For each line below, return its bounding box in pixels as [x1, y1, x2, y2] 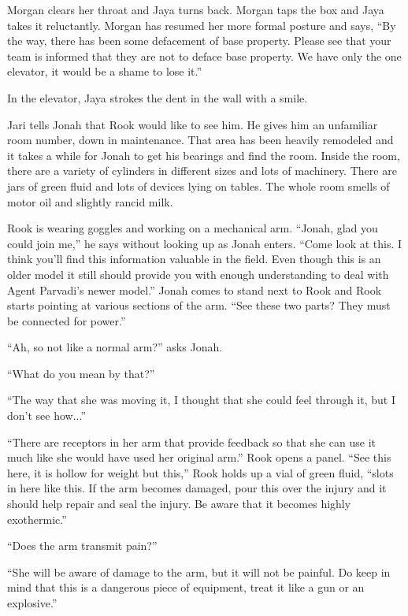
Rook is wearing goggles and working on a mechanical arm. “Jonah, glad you [7, 220, 378, 236]
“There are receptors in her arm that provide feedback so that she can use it [7, 433, 376, 450]
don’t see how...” [7, 407, 87, 424]
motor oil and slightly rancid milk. [7, 193, 173, 210]
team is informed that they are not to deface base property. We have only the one [7, 47, 402, 64]
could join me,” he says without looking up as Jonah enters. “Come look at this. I [7, 235, 402, 251]
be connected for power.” [7, 312, 126, 328]
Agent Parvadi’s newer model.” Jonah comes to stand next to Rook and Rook [7, 281, 382, 298]
